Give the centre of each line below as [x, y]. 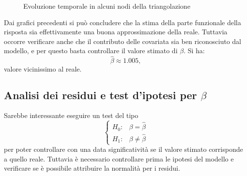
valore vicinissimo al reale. [43, 69]
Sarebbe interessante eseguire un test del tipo [71, 115]
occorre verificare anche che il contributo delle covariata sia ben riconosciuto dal [123, 41]
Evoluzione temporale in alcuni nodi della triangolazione [107, 6]
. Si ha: [194, 51]
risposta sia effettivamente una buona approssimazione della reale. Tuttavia [116, 32]
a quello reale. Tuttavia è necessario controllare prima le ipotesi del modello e [119, 158]
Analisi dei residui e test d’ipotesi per [100, 95]
